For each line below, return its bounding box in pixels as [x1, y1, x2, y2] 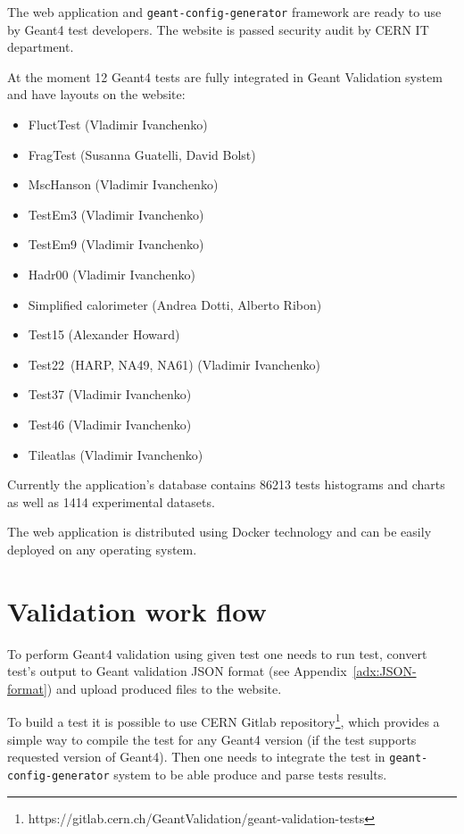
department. [7, 38, 74, 56]
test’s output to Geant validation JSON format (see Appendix [7, 662, 347, 680]
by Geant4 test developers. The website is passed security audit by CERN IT [7, 20, 429, 38]
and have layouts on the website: [7, 85, 186, 104]
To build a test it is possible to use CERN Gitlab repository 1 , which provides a [7, 710, 440, 731]
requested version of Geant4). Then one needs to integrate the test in [7, 747, 385, 766]
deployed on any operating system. [7, 539, 197, 558]
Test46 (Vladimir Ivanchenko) [28, 414, 192, 433]
